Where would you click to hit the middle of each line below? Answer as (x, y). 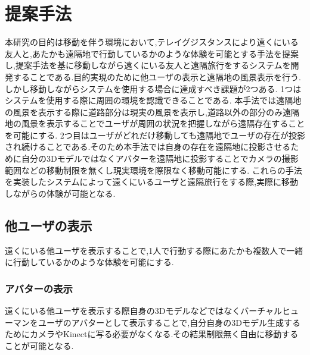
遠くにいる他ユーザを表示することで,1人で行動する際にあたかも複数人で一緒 (154, 250)
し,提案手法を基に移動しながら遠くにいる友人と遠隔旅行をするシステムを (148, 65)
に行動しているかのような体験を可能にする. (89, 262)
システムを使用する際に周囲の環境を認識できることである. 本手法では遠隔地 (153, 100)
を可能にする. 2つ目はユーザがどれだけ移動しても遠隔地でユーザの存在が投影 (155, 135)
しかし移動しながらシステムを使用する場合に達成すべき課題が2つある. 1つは (153, 88)
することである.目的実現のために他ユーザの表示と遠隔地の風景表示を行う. (157, 76)
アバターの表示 (39, 288)
